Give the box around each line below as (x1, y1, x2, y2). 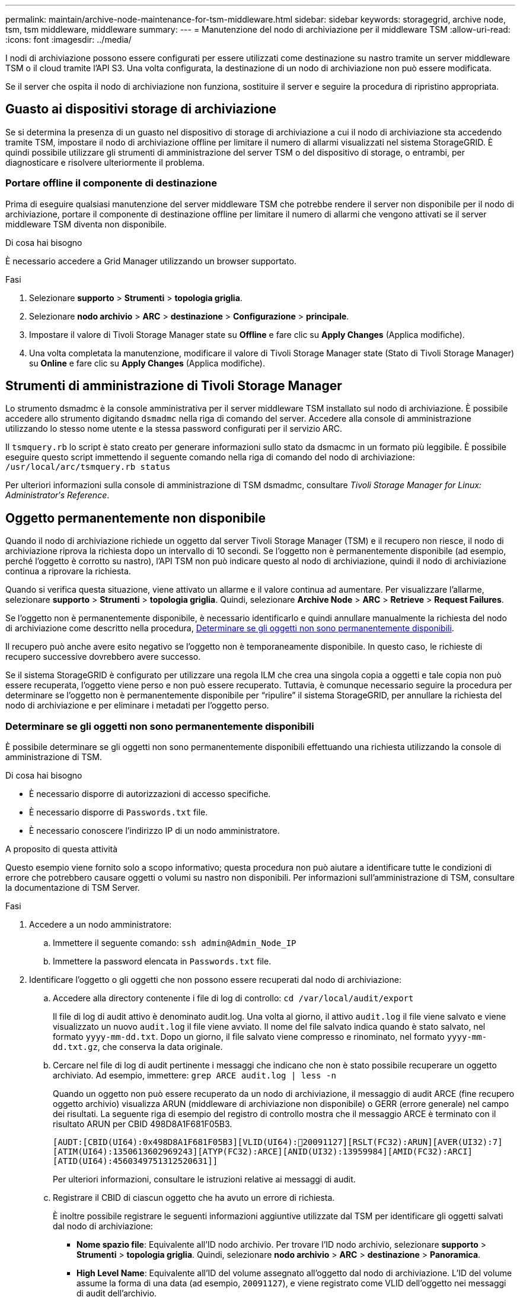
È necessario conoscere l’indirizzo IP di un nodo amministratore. (29, 825, 280, 836)
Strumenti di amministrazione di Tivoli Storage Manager (5, 378, 342, 394)
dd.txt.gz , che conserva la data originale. (53, 1042, 223, 1052)
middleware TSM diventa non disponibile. (5, 219, 167, 229)
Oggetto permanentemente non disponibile (5, 510, 266, 526)
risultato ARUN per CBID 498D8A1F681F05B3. (53, 1119, 232, 1130)
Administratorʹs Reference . (5, 490, 110, 501)
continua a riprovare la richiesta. (5, 566, 131, 577)
